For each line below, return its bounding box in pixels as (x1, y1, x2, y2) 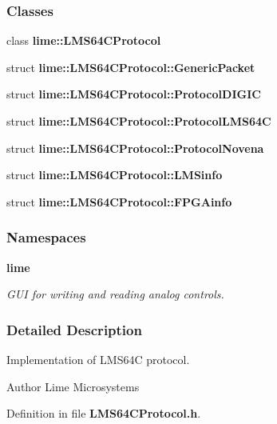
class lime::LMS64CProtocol (6, 32, 161, 49)
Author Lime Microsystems (6, 378, 140, 394)
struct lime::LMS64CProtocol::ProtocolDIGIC (6, 86, 261, 102)
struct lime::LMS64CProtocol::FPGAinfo (6, 193, 232, 210)
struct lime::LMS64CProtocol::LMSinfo (6, 166, 223, 183)
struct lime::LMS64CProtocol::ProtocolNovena (6, 139, 264, 156)
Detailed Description (6, 319, 142, 339)
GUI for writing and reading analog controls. (6, 286, 224, 302)
